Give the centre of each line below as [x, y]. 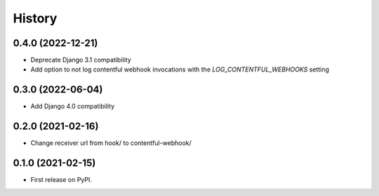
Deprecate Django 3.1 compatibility [81, 60]
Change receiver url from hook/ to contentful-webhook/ [111, 143]
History [35, 18]
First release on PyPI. [61, 180]
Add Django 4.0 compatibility [73, 106]
